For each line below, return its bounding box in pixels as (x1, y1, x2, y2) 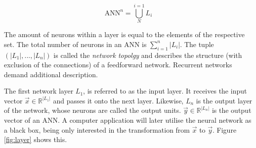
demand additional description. (4, 69, 98, 79)
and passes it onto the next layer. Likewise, (53, 95, 184, 105)
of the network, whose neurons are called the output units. (4, 105, 181, 115)
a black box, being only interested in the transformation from (4, 124, 190, 135)
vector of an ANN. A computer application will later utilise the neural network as (4, 115, 252, 125)
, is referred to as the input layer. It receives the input (83, 86, 247, 96)
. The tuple (180, 39, 214, 49)
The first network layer (4, 86, 74, 96)
